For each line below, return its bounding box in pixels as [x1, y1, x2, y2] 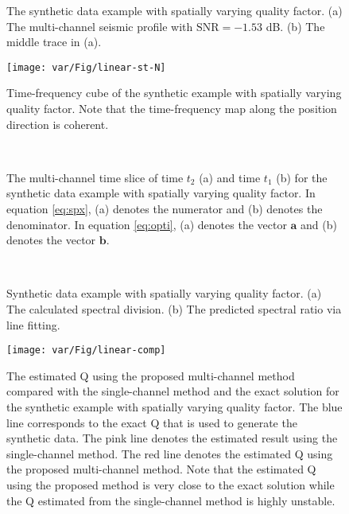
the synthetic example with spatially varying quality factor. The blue [6, 399, 343, 415]
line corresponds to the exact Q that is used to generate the [6, 414, 297, 430]
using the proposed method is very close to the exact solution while [6, 476, 335, 493]
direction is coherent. [6, 115, 109, 132]
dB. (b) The [266, 18, 325, 34]
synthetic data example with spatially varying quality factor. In [6, 185, 316, 201]
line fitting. [6, 316, 60, 333]
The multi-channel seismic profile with [6, 18, 193, 34]
